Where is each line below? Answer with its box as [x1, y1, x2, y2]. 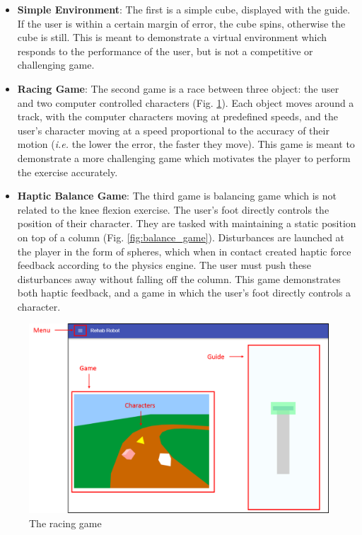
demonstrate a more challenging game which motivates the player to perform [17, 150, 351, 165]
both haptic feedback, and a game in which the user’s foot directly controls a [17, 285, 351, 300]
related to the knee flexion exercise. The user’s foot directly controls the [17, 202, 329, 217]
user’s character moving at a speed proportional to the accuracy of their [17, 122, 329, 137]
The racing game [29, 515, 102, 530]
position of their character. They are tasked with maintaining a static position [17, 216, 356, 231]
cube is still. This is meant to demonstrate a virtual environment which [17, 30, 327, 45]
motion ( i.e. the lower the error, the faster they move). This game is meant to [17, 137, 355, 151]
